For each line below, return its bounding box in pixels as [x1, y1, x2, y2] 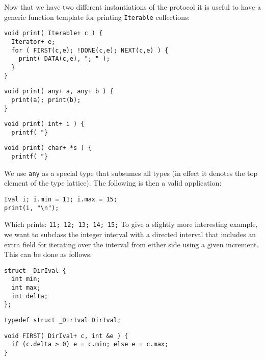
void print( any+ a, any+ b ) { [4, 88, 114, 95]
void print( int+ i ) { [4, 120, 85, 128]
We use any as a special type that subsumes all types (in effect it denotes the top [4, 167, 258, 178]
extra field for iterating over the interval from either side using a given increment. [4, 239, 259, 249]
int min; [11, 275, 41, 283]
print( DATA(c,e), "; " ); [18, 55, 110, 63]
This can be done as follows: [4, 249, 92, 260]
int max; [11, 284, 41, 292]
